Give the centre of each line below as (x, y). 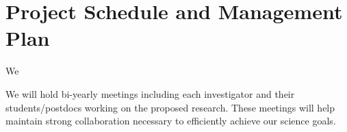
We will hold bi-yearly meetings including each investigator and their (150, 93)
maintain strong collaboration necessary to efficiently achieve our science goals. (171, 121)
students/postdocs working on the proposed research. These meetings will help (170, 107)
